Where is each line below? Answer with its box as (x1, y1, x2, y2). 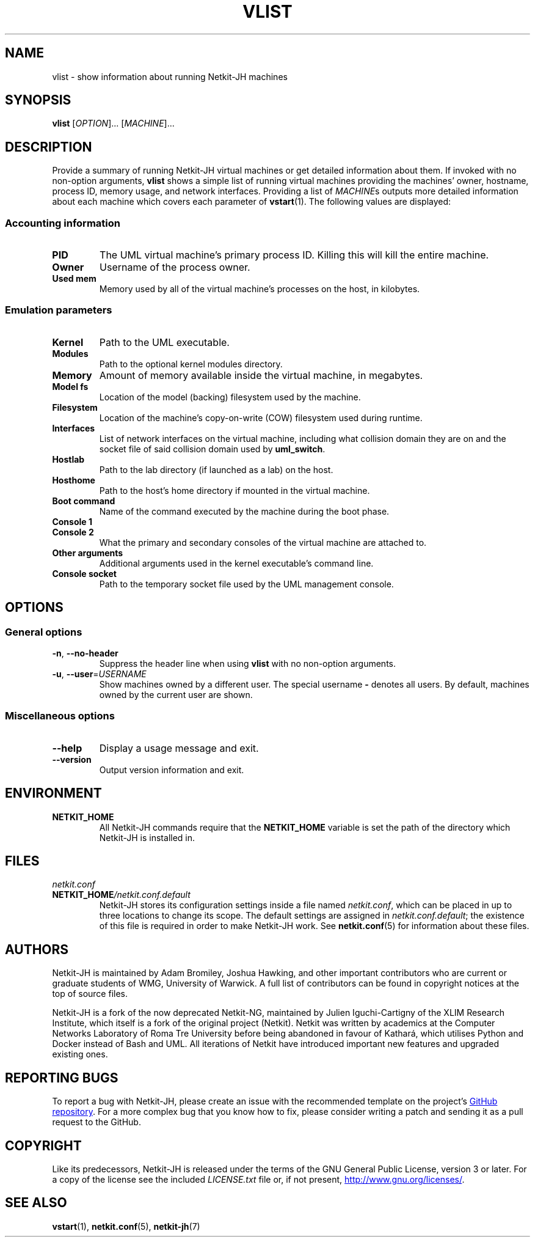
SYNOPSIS (5, 92, 71, 108)
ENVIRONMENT (5, 785, 102, 801)
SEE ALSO (5, 1195, 67, 1211)
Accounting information (5, 216, 120, 229)
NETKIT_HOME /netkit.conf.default (52, 889, 191, 900)
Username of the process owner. (100, 261, 250, 274)
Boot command (52, 495, 115, 506)
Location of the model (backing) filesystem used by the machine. (99, 391, 361, 402)
